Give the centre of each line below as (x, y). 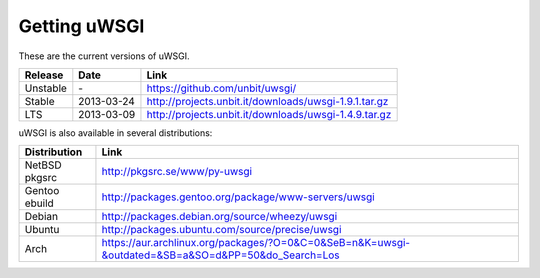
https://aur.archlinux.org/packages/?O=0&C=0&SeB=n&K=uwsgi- (255, 243)
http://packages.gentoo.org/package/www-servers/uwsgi (238, 197)
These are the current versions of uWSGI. (104, 56)
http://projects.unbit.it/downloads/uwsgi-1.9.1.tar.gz (267, 101)
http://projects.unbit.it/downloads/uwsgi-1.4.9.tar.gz (269, 114)
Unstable (45, 88)
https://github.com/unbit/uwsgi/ (221, 88)
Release (44, 75)
